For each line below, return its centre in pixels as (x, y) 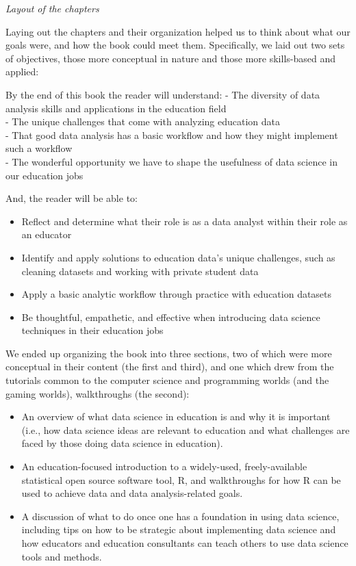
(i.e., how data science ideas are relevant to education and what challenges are (186, 429)
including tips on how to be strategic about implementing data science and (179, 529)
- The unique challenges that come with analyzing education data (143, 121)
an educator (47, 234)
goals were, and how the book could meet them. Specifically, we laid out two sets (175, 45)
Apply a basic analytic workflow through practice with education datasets (177, 294)
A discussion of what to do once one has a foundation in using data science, (180, 516)
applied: (22, 72)
